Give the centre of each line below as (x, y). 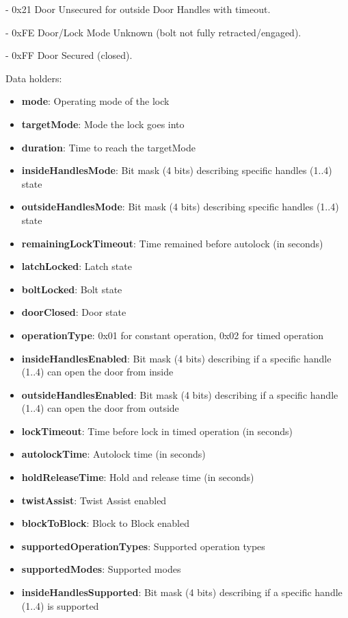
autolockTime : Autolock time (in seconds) (113, 454)
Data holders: (34, 78)
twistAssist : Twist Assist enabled (94, 500)
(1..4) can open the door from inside (97, 372)
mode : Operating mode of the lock (95, 101)
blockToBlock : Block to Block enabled (105, 523)
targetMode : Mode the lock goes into (103, 124)
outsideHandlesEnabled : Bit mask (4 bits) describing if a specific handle (180, 394)
